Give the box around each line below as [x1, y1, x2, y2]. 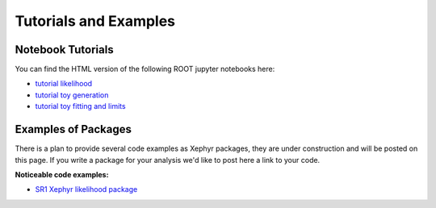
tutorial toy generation [35, 89, 109, 100]
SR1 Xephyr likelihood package [35, 185, 138, 194]
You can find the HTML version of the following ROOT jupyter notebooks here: [15, 64, 275, 74]
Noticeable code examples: [15, 169, 109, 179]
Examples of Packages [15, 123, 132, 136]
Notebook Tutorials [15, 43, 114, 56]
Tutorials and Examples [15, 12, 176, 30]
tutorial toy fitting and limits [35, 102, 126, 111]
